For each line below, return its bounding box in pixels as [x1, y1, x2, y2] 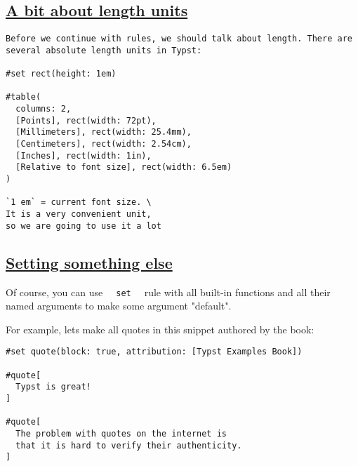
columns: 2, [15, 104, 72, 114]
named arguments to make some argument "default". [6, 298, 232, 313]
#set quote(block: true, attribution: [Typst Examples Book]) [6, 347, 303, 357]
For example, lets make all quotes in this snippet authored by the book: [6, 321, 314, 336]
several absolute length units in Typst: [6, 45, 202, 55]
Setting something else [6, 251, 173, 273]
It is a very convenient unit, [6, 209, 152, 220]
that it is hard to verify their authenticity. [15, 440, 242, 451]
